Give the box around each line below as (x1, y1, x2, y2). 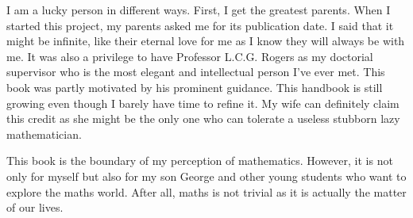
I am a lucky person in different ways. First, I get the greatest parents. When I (6, 2, 391, 17)
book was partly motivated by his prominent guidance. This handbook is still (6, 78, 383, 95)
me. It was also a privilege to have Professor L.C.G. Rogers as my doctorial (6, 48, 373, 64)
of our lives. (6, 199, 64, 216)
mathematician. (6, 125, 82, 142)
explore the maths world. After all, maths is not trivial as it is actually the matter (6, 183, 407, 200)
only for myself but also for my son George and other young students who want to (6, 167, 407, 184)
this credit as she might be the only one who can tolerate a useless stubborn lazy (6, 110, 400, 127)
